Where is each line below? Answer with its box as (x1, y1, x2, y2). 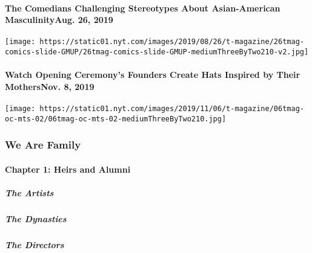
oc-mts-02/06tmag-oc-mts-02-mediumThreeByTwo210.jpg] (5, 114, 227, 123)
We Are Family (5, 137, 81, 152)
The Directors (5, 238, 64, 251)
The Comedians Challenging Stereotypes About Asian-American (5, 1, 280, 14)
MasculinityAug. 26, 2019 (5, 13, 113, 26)
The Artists (5, 187, 54, 199)
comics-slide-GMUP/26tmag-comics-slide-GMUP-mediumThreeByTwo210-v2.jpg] (5, 48, 309, 57)
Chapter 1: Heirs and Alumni (5, 162, 131, 175)
